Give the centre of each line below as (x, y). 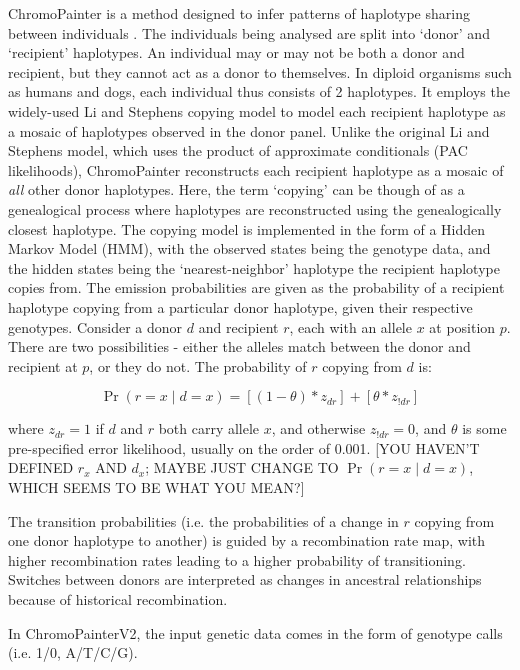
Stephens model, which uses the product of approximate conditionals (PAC (238, 150)
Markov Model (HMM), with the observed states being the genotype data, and (249, 248)
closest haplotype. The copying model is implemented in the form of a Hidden (247, 228)
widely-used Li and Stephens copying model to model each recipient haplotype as (257, 110)
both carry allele (209, 428)
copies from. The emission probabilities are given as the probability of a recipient (256, 287)
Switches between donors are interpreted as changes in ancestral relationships (245, 579)
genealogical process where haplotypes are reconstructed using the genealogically (255, 208)
